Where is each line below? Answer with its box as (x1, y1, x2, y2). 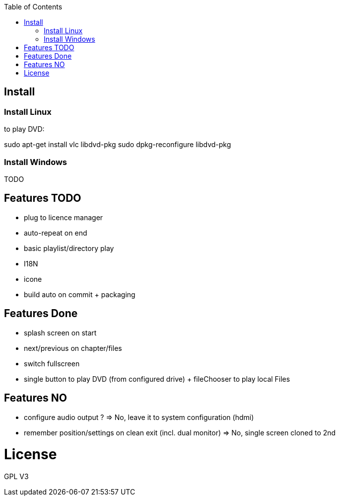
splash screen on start (24, 328, 97, 337)
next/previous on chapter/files (24, 343, 122, 352)
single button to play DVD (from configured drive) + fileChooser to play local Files (24, 374, 290, 383)
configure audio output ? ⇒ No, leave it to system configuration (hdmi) (24, 413, 254, 421)
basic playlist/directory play (24, 244, 114, 252)
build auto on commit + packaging (24, 290, 136, 299)
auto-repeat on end (24, 228, 87, 237)
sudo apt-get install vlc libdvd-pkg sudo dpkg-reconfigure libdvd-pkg (4, 140, 231, 149)
